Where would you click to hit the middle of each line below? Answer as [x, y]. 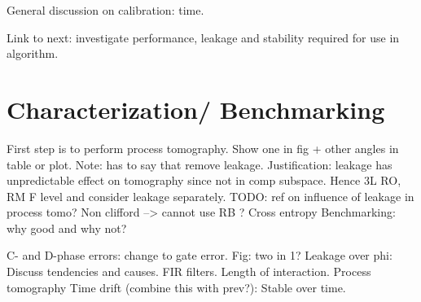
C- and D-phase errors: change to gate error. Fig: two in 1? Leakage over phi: [200, 255]
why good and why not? [67, 228]
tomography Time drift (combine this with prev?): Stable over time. [176, 287]
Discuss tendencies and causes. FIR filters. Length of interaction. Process [189, 271]
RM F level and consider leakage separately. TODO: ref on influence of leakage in [210, 196]
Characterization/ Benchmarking [196, 109]
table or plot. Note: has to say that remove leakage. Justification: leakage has [200, 164]
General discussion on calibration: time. [105, 10]
